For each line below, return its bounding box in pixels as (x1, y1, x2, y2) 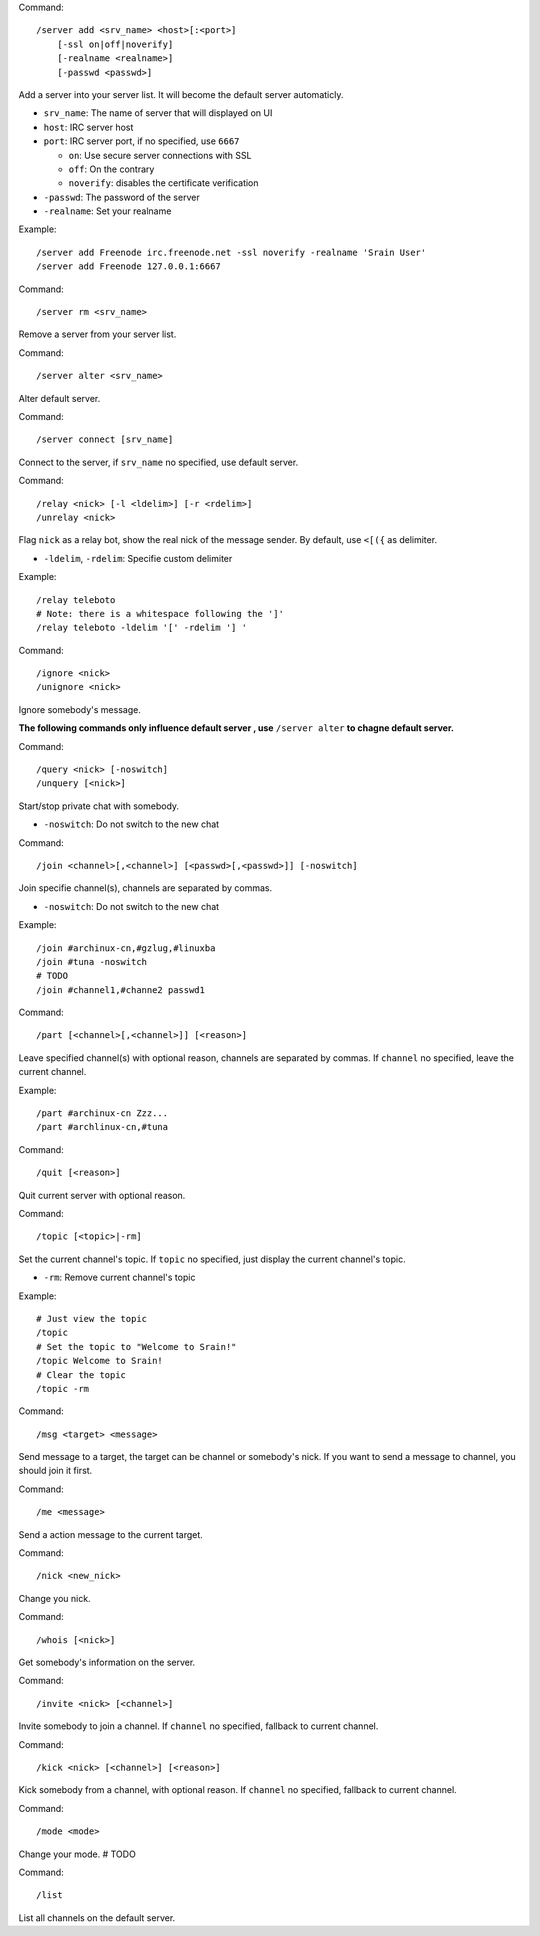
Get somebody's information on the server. (18, 1656, 196, 1668)
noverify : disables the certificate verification (68, 177, 259, 189)
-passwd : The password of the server (43, 191, 200, 203)
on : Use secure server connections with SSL (68, 149, 252, 161)
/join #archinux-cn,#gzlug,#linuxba (36, 942, 216, 954)
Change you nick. (18, 1592, 91, 1604)
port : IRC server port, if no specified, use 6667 (43, 135, 240, 147)
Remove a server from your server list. (18, 328, 177, 340)
